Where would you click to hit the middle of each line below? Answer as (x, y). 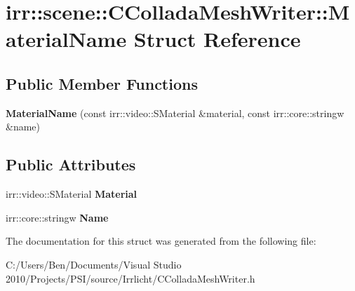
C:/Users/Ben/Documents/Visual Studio (94, 264)
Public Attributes (71, 164)
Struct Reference (217, 39)
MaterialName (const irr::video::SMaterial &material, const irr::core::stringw (175, 113)
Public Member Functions (102, 83)
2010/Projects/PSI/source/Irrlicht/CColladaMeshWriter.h (130, 278)
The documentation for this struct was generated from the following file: (161, 241)
